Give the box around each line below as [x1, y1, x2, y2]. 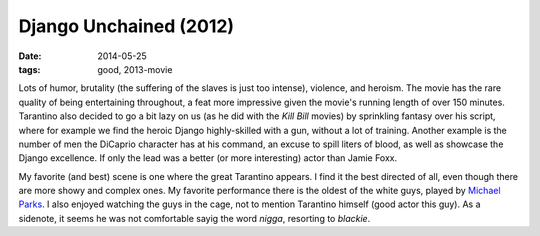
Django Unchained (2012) [18, 15, 235, 37]
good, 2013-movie [97, 63, 173, 75]
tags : [18, 63, 41, 75]
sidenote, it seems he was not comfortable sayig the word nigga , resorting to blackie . [18, 212, 371, 224]
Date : [18, 50, 42, 62]
